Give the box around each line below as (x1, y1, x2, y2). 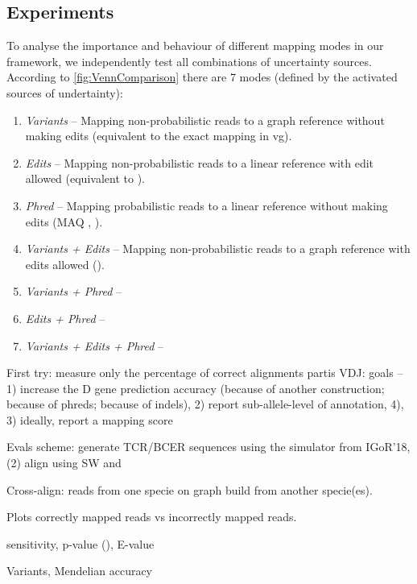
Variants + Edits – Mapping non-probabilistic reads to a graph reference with (25, 240, 411, 257)
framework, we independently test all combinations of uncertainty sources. (6, 52, 372, 69)
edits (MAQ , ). (25, 213, 103, 230)
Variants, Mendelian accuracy (6, 562, 153, 579)
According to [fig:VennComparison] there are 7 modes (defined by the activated (6, 68, 398, 85)
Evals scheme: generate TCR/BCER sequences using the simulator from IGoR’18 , (6, 438, 411, 455)
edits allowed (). (25, 255, 105, 272)
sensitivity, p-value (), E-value (6, 535, 155, 552)
